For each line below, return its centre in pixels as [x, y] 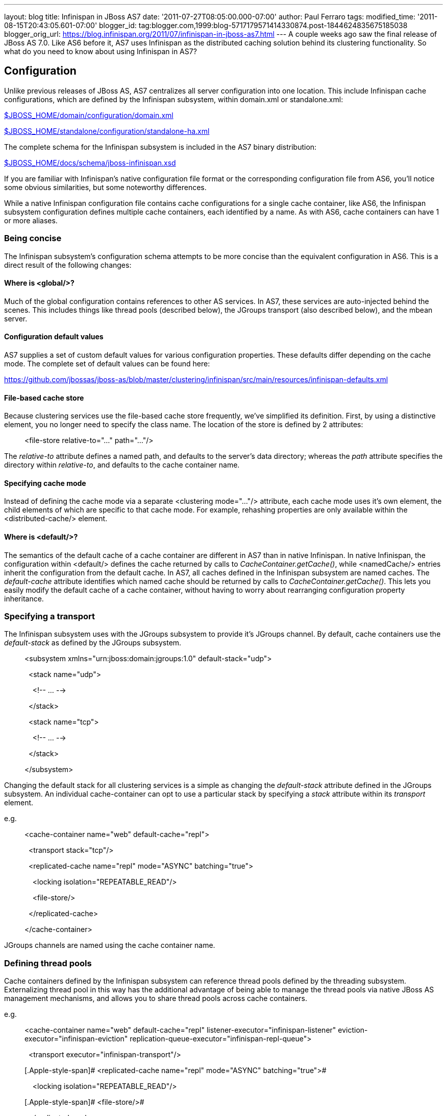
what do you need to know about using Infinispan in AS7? [101, 51]
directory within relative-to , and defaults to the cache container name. [122, 465]
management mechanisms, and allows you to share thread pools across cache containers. [156, 998]
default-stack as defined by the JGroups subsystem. [93, 643]
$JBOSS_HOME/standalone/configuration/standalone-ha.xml [107, 131]
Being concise [33, 238]
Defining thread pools [48, 963]
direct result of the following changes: [68, 265]
